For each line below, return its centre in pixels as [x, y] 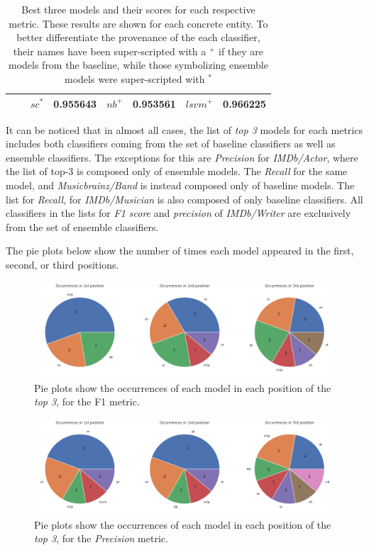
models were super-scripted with [135, 78]
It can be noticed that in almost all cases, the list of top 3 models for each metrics [184, 129]
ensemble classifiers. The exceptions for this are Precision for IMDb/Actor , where [182, 157]
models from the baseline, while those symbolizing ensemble [138, 65]
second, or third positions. [62, 264]
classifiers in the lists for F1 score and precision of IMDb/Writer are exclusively [178, 213]
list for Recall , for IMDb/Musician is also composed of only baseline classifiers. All [184, 199]
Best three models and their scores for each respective [138, 9]
